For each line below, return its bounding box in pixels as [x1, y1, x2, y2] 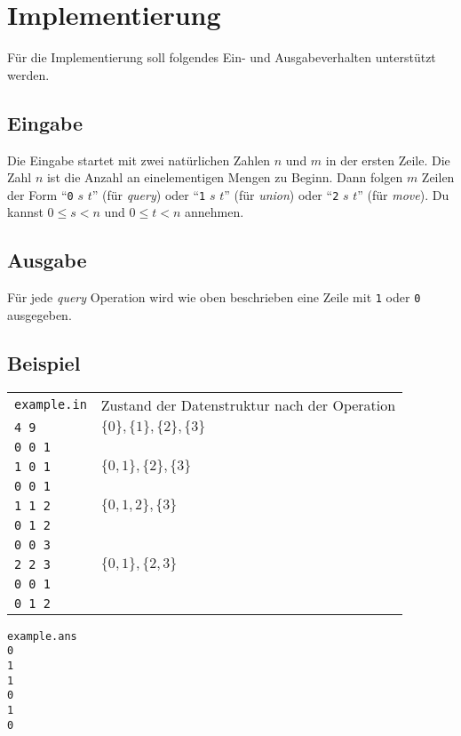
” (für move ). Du [357, 185, 449, 204]
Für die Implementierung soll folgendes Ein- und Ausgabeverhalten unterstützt [7, 48, 436, 67]
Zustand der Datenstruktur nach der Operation [100, 394, 396, 415]
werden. [7, 65, 50, 84]
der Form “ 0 [7, 185, 74, 204]
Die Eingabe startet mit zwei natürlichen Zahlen [7, 150, 271, 169]
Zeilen [421, 168, 455, 187]
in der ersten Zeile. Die [325, 150, 450, 169]
